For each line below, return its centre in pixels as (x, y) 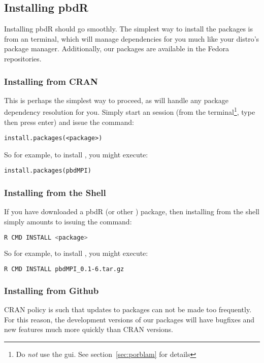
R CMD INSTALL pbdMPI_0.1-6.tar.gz (64, 269)
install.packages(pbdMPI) (48, 171)
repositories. (23, 58)
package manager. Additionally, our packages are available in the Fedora (117, 48)
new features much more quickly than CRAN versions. (89, 329)
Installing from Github (52, 290)
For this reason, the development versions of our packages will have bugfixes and (129, 319)
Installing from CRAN (51, 81)
